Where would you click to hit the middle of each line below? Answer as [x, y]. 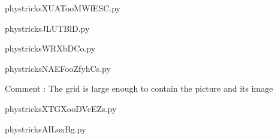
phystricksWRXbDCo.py [50, 48]
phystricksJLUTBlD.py [47, 28]
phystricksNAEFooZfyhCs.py [58, 68]
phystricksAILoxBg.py [46, 129]
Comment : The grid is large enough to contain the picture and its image [139, 88]
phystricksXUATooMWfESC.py [63, 8]
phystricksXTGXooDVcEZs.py [61, 108]
